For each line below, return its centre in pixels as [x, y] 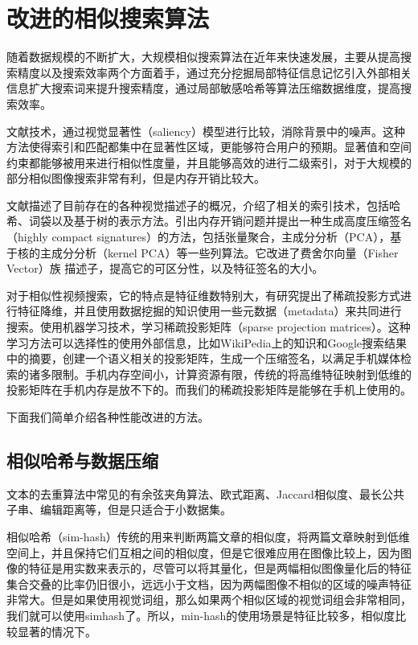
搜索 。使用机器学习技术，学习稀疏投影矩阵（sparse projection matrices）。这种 [209, 327]
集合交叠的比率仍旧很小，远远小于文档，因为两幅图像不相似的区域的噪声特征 [209, 583]
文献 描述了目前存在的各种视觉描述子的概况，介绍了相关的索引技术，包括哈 [203, 205]
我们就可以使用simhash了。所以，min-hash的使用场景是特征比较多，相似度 [201, 615]
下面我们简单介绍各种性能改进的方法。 [108, 417]
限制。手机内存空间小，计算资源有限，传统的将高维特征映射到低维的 [231, 374]
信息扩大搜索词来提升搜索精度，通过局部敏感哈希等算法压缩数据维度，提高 [203, 88]
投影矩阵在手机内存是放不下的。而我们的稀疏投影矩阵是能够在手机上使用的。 [209, 390]
